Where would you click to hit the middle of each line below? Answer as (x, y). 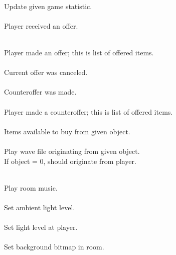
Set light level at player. (41, 227)
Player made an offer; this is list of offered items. (79, 52)
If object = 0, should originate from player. (70, 161)
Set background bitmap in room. (54, 247)
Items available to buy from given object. (67, 131)
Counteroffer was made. (40, 92)
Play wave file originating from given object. (72, 151)
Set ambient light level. (40, 207)
